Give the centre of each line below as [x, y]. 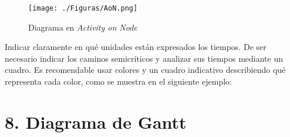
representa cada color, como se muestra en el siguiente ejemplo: [118, 81]
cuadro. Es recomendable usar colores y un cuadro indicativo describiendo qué [145, 70]
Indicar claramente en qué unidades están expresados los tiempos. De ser [136, 47]
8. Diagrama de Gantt [96, 121]
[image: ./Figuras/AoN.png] [83, 8]
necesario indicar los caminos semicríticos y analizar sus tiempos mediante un [144, 58]
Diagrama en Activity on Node [83, 27]
